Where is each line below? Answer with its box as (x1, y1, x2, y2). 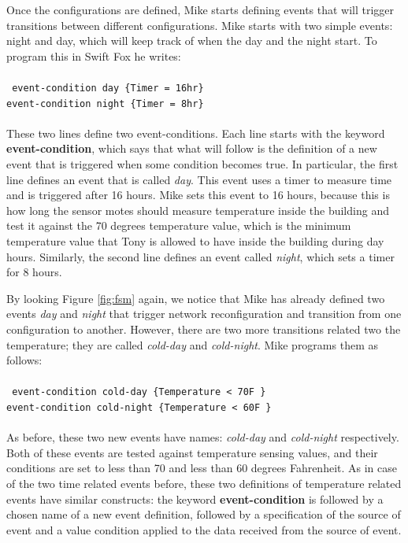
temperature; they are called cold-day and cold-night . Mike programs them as (6, 336, 378, 353)
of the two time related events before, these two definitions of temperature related (6, 475, 402, 492)
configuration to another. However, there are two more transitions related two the (6, 321, 401, 337)
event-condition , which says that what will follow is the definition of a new (6, 140, 377, 157)
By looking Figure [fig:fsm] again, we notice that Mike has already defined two (6, 290, 385, 306)
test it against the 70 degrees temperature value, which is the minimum (6, 217, 351, 234)
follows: (6, 352, 43, 368)
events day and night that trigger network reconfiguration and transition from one (6, 305, 402, 322)
